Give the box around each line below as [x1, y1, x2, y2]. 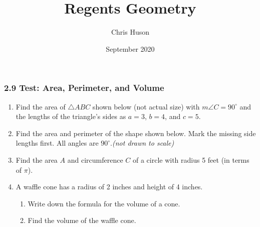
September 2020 [106, 43, 155, 54]
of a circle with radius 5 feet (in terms [132, 154, 249, 165]
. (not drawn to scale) [110, 138, 174, 148]
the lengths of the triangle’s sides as [16, 111, 126, 122]
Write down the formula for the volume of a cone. [28, 198, 180, 208]
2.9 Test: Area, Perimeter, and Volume [4, 81, 164, 94]
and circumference [67, 154, 123, 165]
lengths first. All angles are [16, 138, 99, 148]
